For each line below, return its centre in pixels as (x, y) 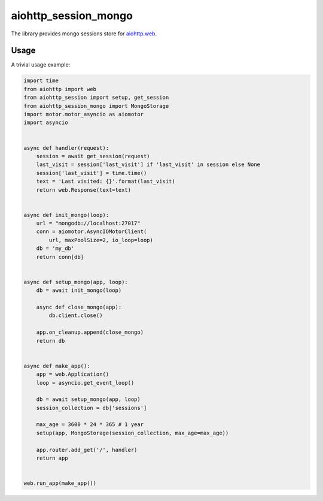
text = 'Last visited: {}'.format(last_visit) (106, 182)
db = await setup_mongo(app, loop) (88, 399)
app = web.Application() (73, 374)
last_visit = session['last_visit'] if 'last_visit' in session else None (148, 165)
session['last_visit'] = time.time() (92, 173)
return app (52, 458)
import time (41, 81)
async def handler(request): (66, 148)
